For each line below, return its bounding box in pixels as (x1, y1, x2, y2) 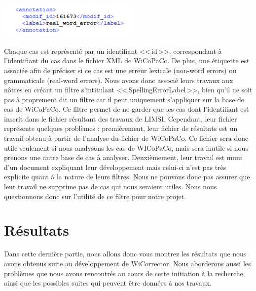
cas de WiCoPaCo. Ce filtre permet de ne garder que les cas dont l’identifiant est (4, 104, 249, 114)
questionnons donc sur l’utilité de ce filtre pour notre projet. (4, 191, 186, 201)
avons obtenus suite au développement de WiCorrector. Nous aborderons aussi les (4, 258, 251, 268)
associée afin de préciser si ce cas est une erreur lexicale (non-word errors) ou (4, 65, 236, 75)
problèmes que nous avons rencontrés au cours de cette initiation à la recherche (4, 268, 243, 278)
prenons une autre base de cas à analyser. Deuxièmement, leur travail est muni (4, 152, 242, 163)
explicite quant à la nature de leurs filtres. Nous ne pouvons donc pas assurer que (4, 171, 250, 182)
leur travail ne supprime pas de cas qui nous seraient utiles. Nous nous (4, 181, 217, 192)
